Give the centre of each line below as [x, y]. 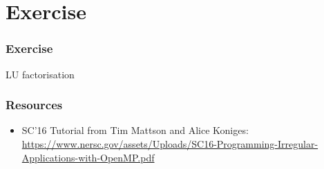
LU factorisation [40, 74]
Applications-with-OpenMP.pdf [88, 157]
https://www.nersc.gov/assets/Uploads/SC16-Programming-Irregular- [170, 144]
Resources [34, 105]
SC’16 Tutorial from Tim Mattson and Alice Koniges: [135, 130]
